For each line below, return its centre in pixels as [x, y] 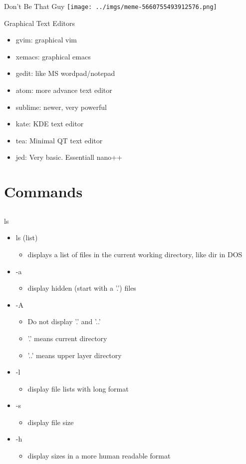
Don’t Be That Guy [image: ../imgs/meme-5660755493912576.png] [111, 6]
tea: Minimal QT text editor [59, 140]
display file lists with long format [78, 388]
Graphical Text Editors [40, 23]
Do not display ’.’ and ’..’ [64, 321]
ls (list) [27, 237]
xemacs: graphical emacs [53, 56]
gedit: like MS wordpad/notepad [65, 73]
